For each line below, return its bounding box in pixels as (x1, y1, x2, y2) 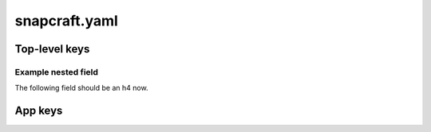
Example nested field (14, 66, 99, 77)
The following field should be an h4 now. (14, 83, 148, 93)
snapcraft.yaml (14, 12, 119, 29)
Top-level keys (14, 42, 90, 56)
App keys (14, 104, 63, 118)
